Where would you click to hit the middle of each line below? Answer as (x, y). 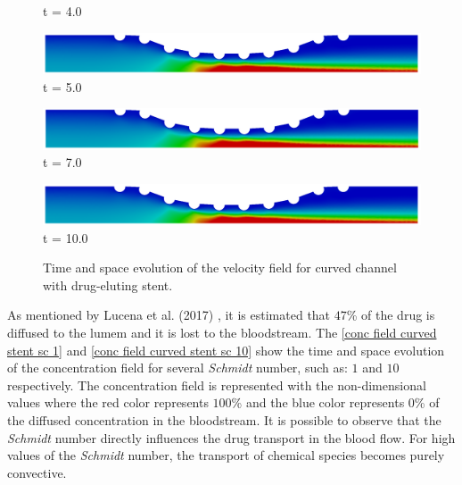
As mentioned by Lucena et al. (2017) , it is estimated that (169, 315)
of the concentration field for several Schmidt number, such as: (177, 368)
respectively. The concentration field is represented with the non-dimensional (217, 385)
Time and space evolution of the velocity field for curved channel (220, 268)
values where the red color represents (108, 402)
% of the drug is (391, 315)
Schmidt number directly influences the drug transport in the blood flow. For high (231, 437)
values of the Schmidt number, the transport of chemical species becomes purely (226, 455)
